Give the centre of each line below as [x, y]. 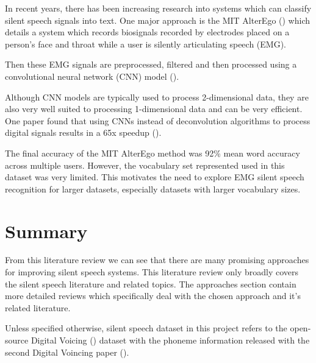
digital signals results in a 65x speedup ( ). [83, 132]
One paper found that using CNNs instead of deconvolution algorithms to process [158, 120]
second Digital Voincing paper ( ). [67, 352]
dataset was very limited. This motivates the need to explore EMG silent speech [155, 177]
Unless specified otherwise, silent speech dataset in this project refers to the [146, 328]
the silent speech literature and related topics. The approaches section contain [151, 284]
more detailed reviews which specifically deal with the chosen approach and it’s [153, 296]
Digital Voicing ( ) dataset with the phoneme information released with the [170, 340]
